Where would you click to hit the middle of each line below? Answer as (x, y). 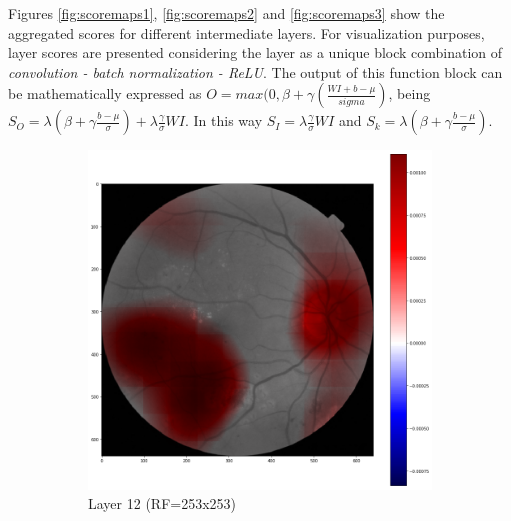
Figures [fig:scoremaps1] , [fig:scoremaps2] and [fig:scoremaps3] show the (226, 13)
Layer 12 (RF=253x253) (162, 503)
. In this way (223, 120)
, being (409, 93)
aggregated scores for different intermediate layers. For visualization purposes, (246, 32)
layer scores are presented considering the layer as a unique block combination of (255, 52)
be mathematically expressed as (105, 93)
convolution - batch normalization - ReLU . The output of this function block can (255, 71)
